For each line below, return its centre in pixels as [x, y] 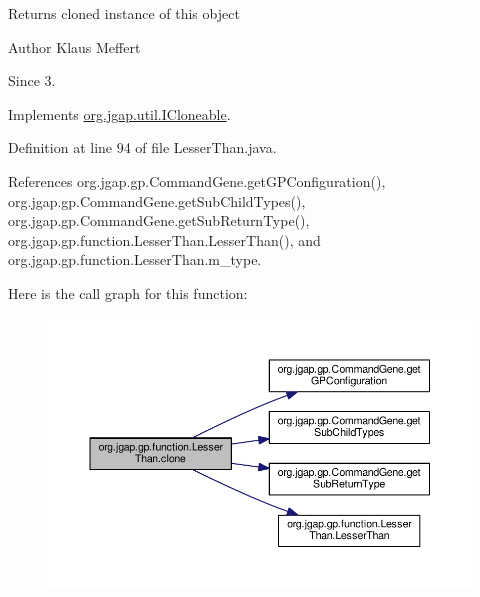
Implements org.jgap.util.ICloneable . [119, 113]
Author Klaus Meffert [74, 46]
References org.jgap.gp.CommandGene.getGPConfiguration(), [197, 180]
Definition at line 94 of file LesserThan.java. [142, 147]
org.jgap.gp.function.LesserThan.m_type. [135, 259]
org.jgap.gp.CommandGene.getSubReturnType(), [159, 220]
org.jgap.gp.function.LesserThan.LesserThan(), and [164, 239]
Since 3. [32, 80]
